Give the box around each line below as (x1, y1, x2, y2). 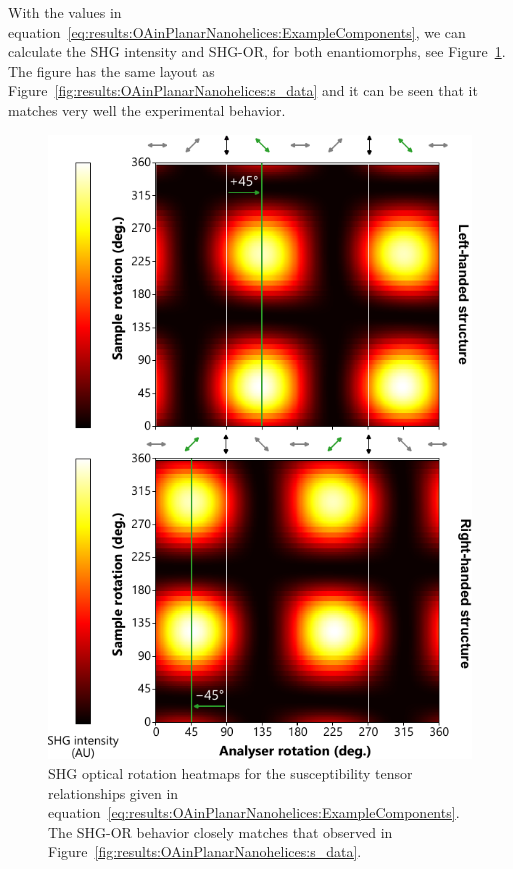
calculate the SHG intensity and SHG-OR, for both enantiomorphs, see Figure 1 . (8, 41, 506, 62)
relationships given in (48, 782, 179, 803)
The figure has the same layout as (8, 60, 215, 81)
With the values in (8, 2, 122, 22)
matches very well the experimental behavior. (8, 99, 286, 120)
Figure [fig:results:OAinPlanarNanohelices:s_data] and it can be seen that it (8, 80, 478, 101)
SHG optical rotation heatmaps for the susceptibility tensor (48, 762, 413, 783)
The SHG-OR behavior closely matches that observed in (48, 821, 393, 842)
